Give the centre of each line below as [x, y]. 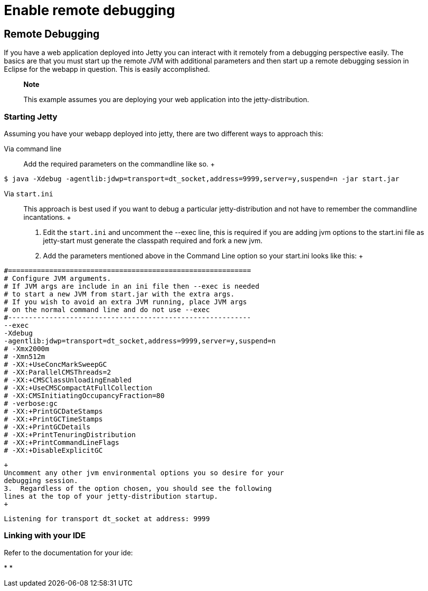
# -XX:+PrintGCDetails [47, 427]
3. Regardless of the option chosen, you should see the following [138, 488]
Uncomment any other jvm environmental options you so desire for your [144, 473]
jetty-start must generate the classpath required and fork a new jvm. [153, 240]
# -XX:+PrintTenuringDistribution [70, 434]
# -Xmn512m [25, 356]
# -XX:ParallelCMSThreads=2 [58, 372]
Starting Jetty [31, 116]
